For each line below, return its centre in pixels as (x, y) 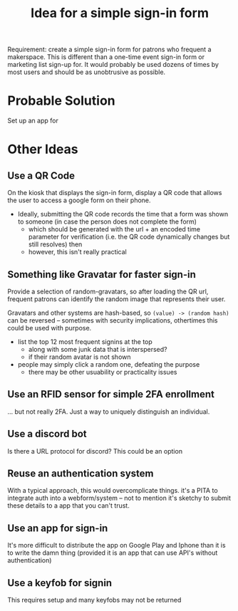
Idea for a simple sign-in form (120, 13)
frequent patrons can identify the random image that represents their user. (117, 299)
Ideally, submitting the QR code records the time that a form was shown (123, 214)
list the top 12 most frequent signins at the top (85, 341)
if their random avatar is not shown (79, 357)
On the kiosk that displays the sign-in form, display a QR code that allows (115, 193)
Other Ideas (43, 149)
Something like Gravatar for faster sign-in (102, 275)
